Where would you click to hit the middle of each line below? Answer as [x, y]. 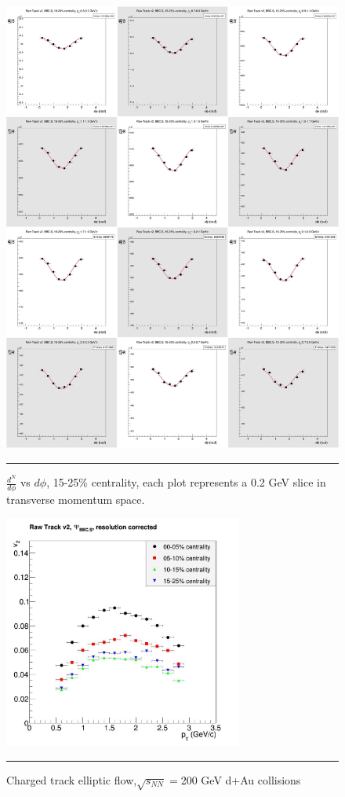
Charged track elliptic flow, [72, 779]
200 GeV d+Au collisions [241, 779]
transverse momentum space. [76, 499]
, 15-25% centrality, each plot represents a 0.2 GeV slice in [186, 482]
